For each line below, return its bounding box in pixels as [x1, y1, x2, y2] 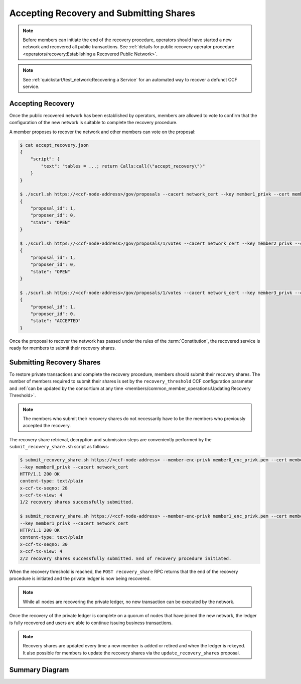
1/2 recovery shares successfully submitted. [20, 499, 134, 505]
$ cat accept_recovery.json [20, 142, 89, 148]
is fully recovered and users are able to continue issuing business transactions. [9, 620, 173, 626]
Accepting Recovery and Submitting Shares [9, 8, 196, 19]
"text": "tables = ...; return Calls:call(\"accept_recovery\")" [41, 163, 205, 169]
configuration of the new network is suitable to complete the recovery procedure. [9, 120, 178, 126]
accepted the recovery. [23, 423, 71, 429]
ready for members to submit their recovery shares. [9, 345, 116, 351]
